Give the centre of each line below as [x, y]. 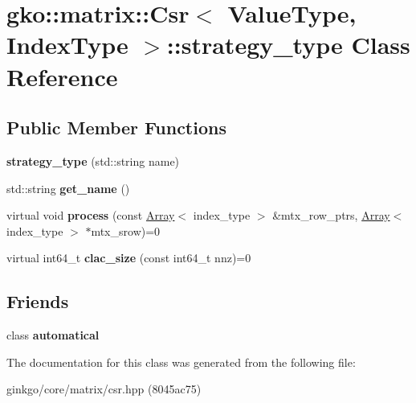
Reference [62, 76]
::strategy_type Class [288, 45]
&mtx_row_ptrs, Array [331, 215]
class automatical [53, 335]
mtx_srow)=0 [126, 230]
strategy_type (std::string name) [93, 160]
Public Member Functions [116, 127]
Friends [38, 301]
